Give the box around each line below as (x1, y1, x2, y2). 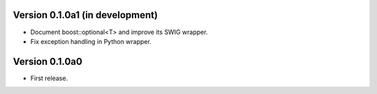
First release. (30, 74, 68, 82)
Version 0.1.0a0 (13, 56, 83, 68)
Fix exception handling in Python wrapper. (30, 37, 151, 45)
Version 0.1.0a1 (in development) (13, 9, 158, 21)
